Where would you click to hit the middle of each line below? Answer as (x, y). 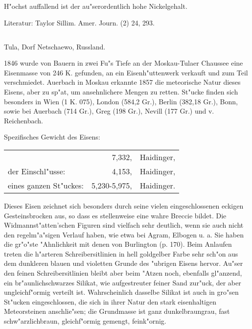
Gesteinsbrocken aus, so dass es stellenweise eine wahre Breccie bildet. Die (115, 215)
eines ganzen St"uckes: (46, 185)
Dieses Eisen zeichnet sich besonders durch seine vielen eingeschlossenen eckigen (124, 205)
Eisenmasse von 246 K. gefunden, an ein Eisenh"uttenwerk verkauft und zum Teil (126, 72)
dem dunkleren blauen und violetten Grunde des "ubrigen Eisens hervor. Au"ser (124, 263)
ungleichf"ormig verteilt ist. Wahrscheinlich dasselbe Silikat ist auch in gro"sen (121, 292)
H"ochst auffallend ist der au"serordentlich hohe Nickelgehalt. (96, 6)
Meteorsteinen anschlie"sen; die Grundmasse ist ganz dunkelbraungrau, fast (117, 311)
